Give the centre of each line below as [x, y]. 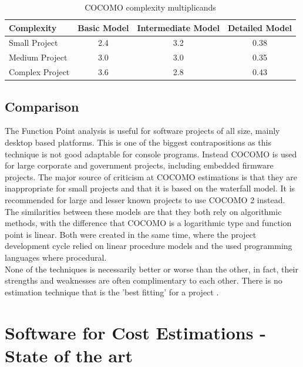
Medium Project [38, 57]
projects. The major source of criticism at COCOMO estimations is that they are [151, 176]
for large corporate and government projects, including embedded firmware [139, 165]
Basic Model [103, 27]
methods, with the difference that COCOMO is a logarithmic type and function [148, 223]
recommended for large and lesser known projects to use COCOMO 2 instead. [145, 199]
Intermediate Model [178, 27]
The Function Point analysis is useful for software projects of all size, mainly [142, 131]
